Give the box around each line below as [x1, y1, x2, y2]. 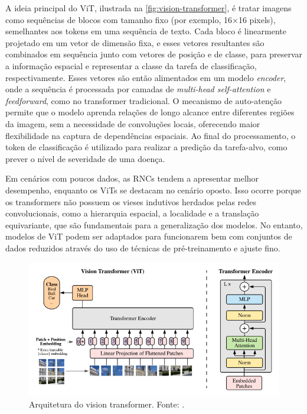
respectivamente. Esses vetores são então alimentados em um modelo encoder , [5, 71, 286, 83]
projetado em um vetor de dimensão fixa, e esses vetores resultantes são [5, 36, 264, 48]
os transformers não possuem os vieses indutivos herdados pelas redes [5, 195, 256, 208]
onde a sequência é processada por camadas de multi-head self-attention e [5, 83, 271, 95]
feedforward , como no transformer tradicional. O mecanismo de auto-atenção [5, 94, 282, 106]
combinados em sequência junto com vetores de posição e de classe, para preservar [5, 48, 303, 60]
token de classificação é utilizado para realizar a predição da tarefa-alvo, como [5, 141, 288, 153]
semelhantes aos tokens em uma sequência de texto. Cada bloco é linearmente [5, 25, 286, 37]
